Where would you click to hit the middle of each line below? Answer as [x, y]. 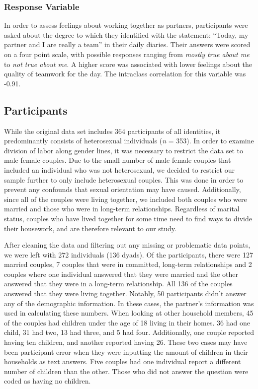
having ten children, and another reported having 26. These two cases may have [126, 342]
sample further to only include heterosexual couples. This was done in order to [124, 179]
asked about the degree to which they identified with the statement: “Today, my [126, 34]
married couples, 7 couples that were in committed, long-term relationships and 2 [128, 264]
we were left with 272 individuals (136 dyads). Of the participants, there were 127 [129, 254]
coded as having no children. [47, 381]
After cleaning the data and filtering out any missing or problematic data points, [127, 245]
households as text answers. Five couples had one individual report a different [123, 361]
